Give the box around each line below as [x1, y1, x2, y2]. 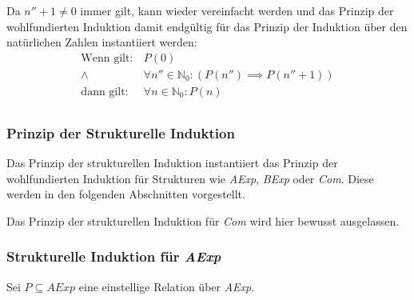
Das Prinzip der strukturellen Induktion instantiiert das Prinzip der [6, 154, 338, 171]
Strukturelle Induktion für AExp [6, 246, 221, 266]
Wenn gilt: [81, 52, 133, 64]
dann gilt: [81, 86, 129, 98]
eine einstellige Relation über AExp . [78, 278, 255, 294]
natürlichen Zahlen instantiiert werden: [6, 34, 197, 50]
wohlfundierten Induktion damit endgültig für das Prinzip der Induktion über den [6, 18, 408, 34]
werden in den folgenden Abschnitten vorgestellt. [6, 186, 245, 202]
